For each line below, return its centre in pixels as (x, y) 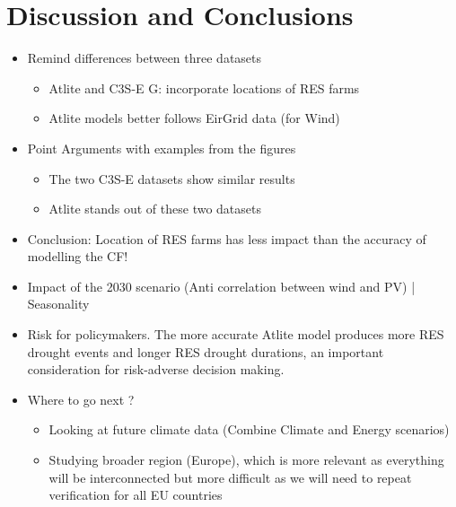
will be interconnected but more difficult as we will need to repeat (230, 477)
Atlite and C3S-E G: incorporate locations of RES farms (204, 87)
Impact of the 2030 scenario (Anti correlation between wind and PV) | (221, 286)
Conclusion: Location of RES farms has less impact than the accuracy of (227, 238)
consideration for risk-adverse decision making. (156, 369)
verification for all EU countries (136, 495)
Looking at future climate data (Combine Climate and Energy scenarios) (249, 429)
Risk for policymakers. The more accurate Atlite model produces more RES (236, 334)
